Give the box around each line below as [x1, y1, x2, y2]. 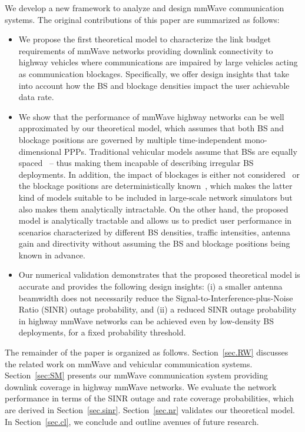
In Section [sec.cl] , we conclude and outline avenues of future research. [5, 415, 259, 427]
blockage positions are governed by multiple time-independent [18, 133, 242, 145]
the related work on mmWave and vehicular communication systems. [5, 357, 253, 370]
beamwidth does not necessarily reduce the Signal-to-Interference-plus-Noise [18, 291, 293, 304]
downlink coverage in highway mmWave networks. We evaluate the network [5, 380, 277, 393]
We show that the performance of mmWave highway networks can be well [18, 110, 284, 122]
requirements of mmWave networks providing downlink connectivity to [18, 44, 273, 57]
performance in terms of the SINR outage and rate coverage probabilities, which [5, 392, 294, 404]
